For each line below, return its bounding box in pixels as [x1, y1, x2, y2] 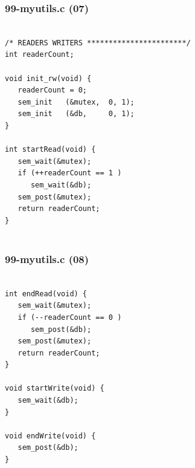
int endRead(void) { [5, 289, 88, 298]
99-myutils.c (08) [5, 251, 89, 266]
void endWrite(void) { [5, 431, 96, 440]
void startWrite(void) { [5, 384, 104, 393]
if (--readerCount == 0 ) [18, 313, 122, 322]
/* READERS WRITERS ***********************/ [5, 38, 191, 47]
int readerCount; [5, 50, 74, 59]
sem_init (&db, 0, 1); [18, 109, 135, 119]
